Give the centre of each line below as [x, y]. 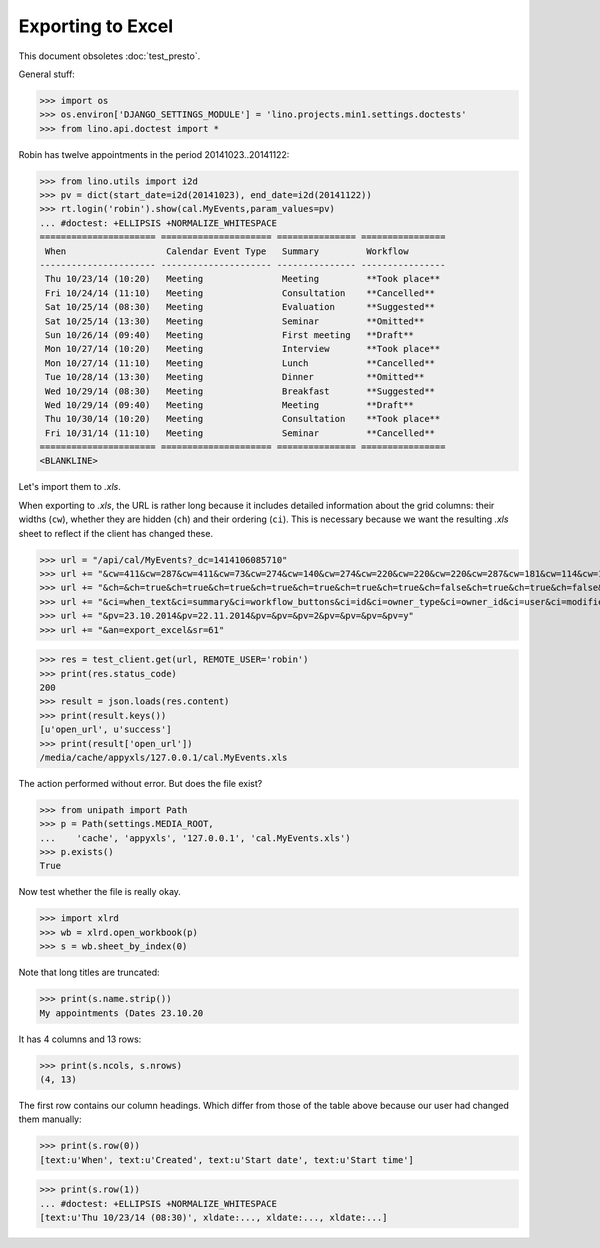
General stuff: [46, 74]
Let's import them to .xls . [70, 487]
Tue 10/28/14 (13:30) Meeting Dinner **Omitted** [235, 377]
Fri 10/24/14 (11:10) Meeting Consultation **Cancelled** [240, 293]
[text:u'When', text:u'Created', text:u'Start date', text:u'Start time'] [227, 1159]
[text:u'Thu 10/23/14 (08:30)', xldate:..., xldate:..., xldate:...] [213, 1217]
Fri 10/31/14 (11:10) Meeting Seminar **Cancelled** [240, 433]
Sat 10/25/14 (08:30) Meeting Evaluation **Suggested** [240, 307]
